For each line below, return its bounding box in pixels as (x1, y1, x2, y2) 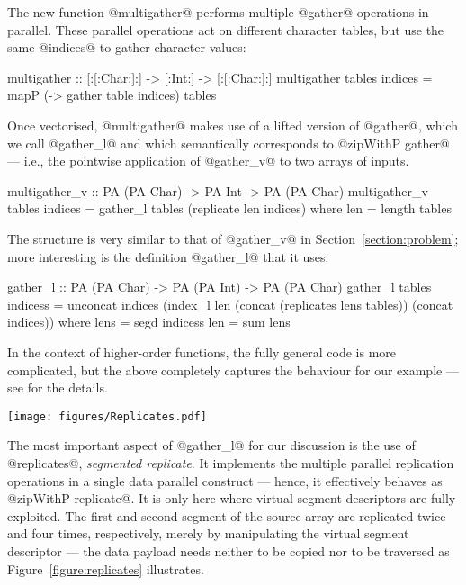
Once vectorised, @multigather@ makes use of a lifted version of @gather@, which (7, 115, 458, 134)
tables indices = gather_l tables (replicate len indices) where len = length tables (7, 199, 452, 218)
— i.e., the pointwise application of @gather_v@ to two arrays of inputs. (7, 151, 409, 170)
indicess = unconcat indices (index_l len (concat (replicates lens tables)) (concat (7, 294, 453, 313)
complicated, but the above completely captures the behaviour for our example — (7, 360, 459, 379)
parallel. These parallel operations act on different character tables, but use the (7, 20, 444, 39)
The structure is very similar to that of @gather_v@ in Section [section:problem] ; (7, 229, 459, 247)
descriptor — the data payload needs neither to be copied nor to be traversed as (7, 541, 450, 560)
